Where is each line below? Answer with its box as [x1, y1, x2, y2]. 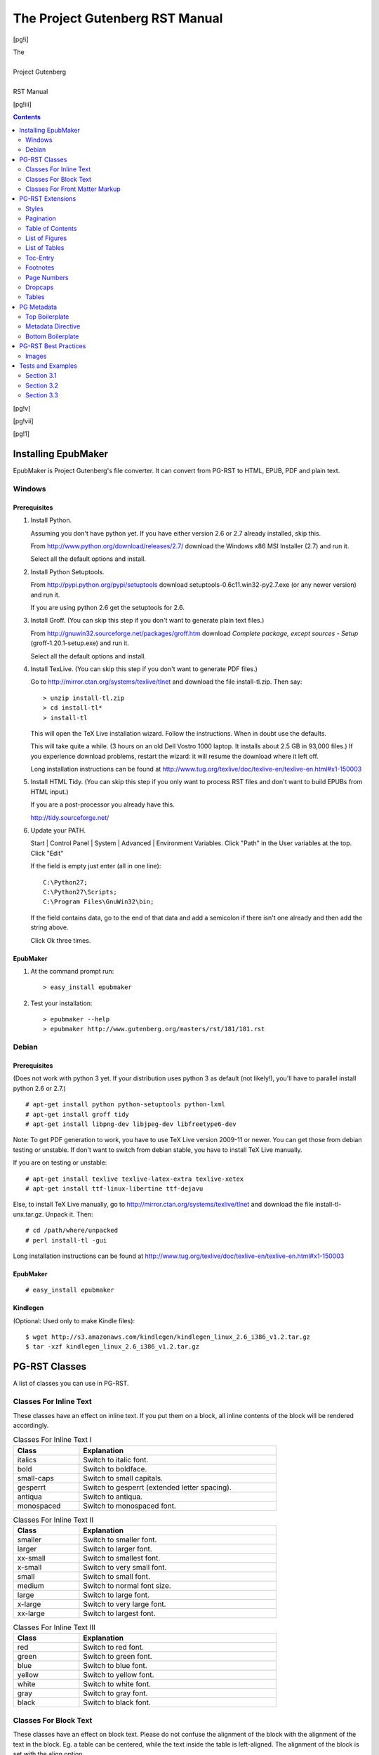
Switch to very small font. [83, 1563, 167, 1572]
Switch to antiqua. [83, 1492, 143, 1502]
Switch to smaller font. [83, 1535, 157, 1544]
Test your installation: [30, 999, 93, 1007]
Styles [25, 204, 44, 213]
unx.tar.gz [13, 1210, 42, 1218]
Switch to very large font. [83, 1599, 166, 1609]
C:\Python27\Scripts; [43, 888, 117, 896]
